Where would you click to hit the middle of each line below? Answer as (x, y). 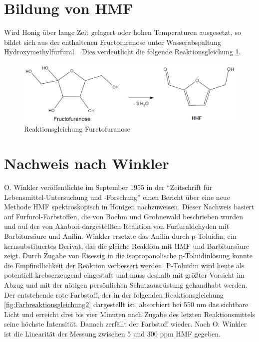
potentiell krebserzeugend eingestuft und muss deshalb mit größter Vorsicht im (124, 275)
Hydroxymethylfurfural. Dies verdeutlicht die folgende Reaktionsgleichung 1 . (123, 52)
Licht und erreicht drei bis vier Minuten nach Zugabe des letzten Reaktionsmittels (130, 314)
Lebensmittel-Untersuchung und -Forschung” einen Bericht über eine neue (117, 197)
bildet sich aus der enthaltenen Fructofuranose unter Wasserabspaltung (113, 42)
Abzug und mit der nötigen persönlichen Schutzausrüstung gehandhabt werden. (126, 284)
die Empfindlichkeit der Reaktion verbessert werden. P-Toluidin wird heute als (124, 265)
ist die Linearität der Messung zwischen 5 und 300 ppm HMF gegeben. (112, 333)
